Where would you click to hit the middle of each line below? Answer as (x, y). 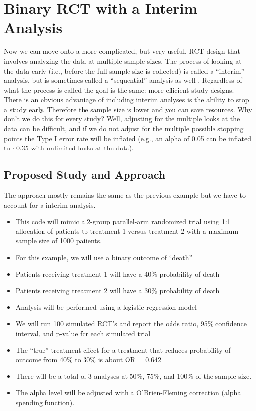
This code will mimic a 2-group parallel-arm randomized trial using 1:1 (123, 221)
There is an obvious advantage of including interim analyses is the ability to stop (127, 99)
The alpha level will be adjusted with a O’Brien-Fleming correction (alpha (128, 392)
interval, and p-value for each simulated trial (83, 333)
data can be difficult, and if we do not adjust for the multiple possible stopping (124, 129)
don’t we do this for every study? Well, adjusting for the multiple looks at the (122, 119)
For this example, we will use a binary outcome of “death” (104, 257)
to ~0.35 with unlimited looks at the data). (69, 148)
